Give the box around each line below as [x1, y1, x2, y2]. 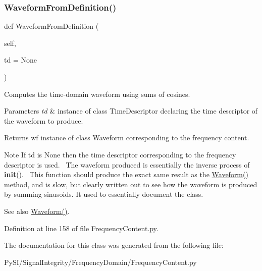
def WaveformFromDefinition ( [4, 21, 99, 31]
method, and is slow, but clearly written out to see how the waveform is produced [4, 179, 257, 189]
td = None [4, 55, 37, 65]
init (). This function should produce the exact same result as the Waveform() [4, 169, 248, 180]
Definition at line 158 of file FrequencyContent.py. [4, 223, 159, 233]
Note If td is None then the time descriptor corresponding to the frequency [4, 149, 236, 159]
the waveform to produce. [4, 115, 83, 126]
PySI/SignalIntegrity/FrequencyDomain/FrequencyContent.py [4, 256, 197, 267]
